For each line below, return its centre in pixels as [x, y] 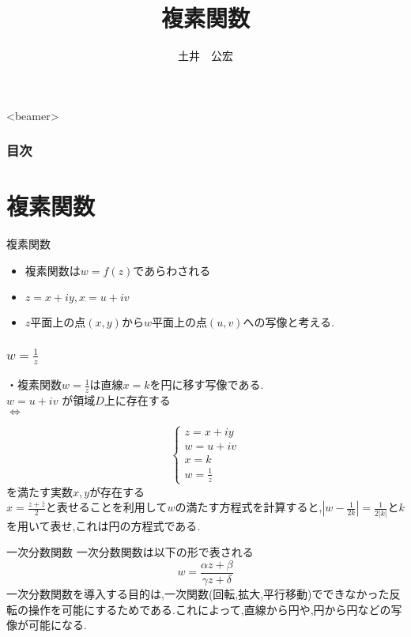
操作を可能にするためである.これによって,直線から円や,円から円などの [209, 609]
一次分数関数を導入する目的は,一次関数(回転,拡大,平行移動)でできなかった [198, 593]
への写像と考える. [288, 322]
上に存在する [137, 400]
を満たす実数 [40, 491]
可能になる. [57, 625]
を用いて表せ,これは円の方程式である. [104, 525]
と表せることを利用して [106, 507]
